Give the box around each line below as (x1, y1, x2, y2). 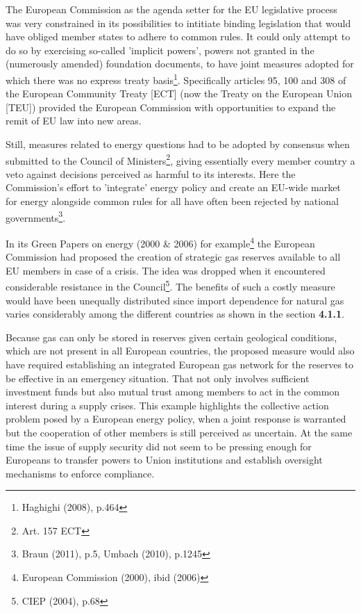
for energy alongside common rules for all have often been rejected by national (6, 194, 339, 209)
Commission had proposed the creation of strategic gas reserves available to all (6, 250, 341, 264)
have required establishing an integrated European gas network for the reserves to (6, 357, 354, 371)
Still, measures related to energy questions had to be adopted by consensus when (6, 137, 350, 151)
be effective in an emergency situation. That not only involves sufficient (6, 370, 310, 385)
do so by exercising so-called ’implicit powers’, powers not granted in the (6, 42, 314, 57)
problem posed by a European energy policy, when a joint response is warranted (6, 411, 346, 426)
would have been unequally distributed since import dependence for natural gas (6, 293, 344, 307)
